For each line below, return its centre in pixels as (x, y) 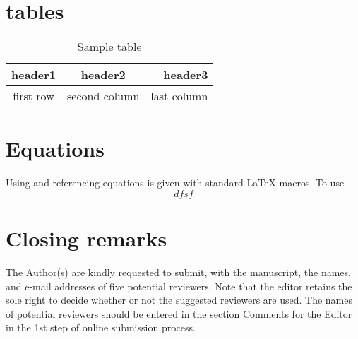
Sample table (109, 47)
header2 (103, 75)
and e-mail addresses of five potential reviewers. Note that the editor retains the (179, 286)
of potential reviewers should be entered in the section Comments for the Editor (179, 313)
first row (34, 96)
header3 (186, 75)
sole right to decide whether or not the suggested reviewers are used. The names (179, 300)
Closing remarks (86, 238)
